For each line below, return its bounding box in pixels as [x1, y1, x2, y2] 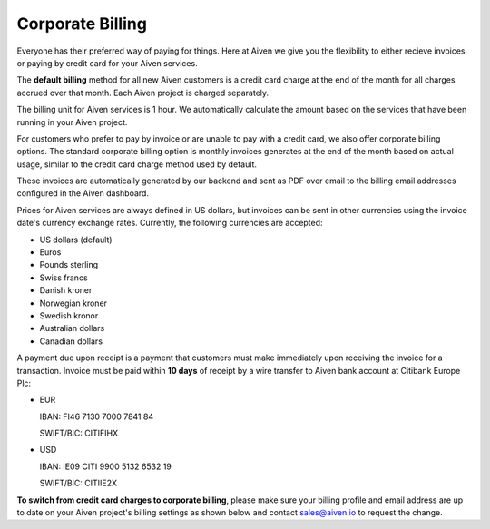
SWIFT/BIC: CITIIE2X [39, 477, 118, 489]
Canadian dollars [39, 336, 103, 347]
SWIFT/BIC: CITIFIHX [39, 427, 119, 439]
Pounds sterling [39, 260, 99, 270]
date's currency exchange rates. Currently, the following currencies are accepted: [16, 218, 323, 229]
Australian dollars [39, 323, 105, 334]
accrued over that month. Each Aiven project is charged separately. [16, 87, 269, 98]
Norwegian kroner [39, 298, 108, 309]
